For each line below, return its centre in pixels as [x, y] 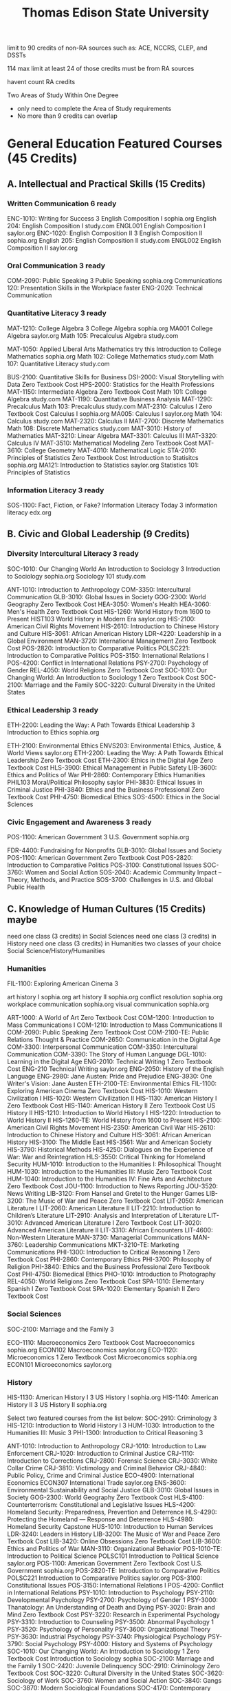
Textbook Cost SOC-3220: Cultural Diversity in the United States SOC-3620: [116, 1673]
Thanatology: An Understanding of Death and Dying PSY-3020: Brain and [111, 1607]
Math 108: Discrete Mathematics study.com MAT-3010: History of [100, 428]
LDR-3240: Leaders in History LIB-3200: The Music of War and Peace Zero [114, 1534]
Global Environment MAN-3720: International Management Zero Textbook [112, 641]
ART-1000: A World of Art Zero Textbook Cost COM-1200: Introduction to [111, 1018]
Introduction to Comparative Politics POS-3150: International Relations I [108, 655]
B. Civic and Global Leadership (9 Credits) [99, 534]
